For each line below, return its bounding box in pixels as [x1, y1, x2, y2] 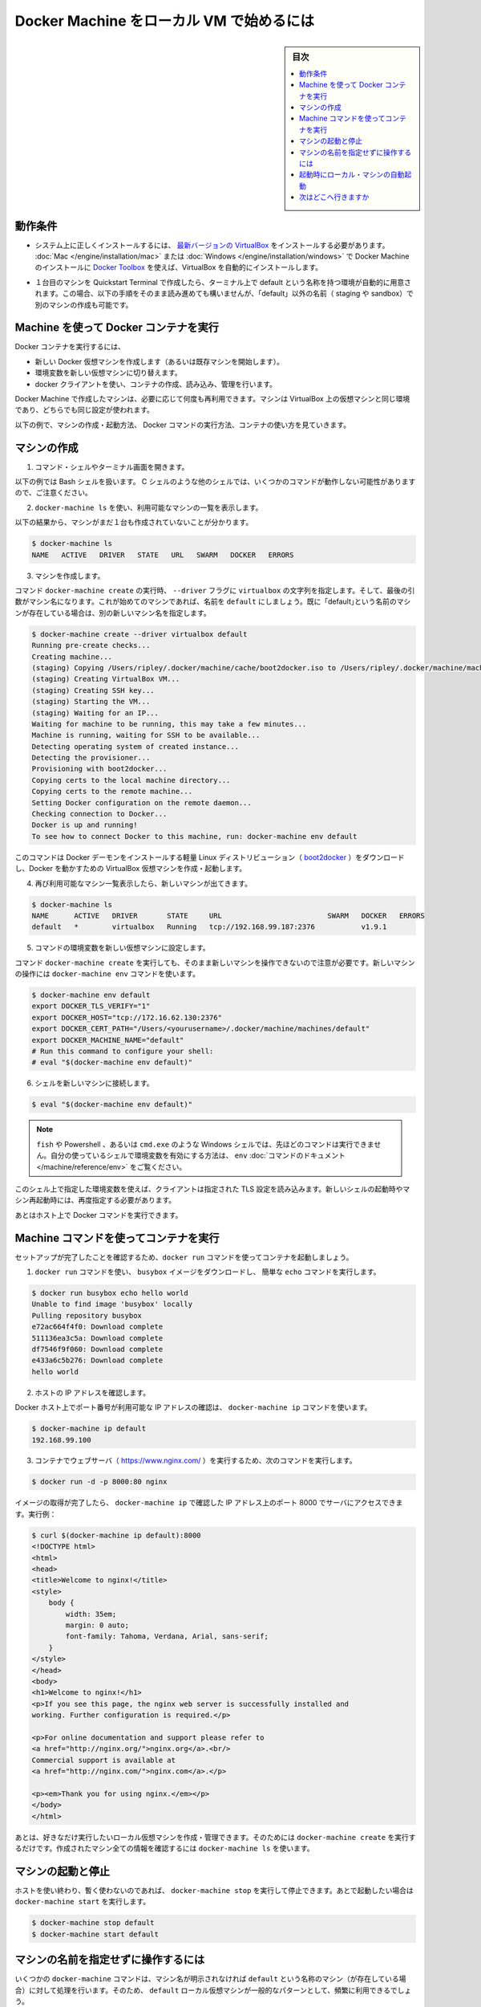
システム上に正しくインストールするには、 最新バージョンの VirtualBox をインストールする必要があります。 [34, 240, 390, 250]
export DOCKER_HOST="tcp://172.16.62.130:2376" [31, 1012, 222, 1022]
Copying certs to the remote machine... [31, 787, 192, 796]
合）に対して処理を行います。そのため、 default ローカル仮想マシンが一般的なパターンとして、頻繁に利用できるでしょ [14, 1985, 412, 1995]
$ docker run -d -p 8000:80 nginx [31, 1477, 168, 1487]
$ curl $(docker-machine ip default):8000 [31, 1530, 201, 1540]
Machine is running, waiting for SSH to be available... [31, 731, 261, 740]
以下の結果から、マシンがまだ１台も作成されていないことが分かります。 [14, 518, 253, 527]
